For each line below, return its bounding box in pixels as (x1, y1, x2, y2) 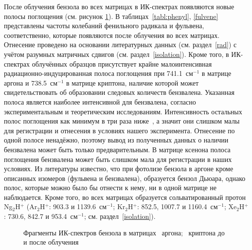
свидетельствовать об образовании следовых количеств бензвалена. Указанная (4, 87, 234, 97)
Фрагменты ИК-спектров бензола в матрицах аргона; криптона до (23, 227, 225, 237)
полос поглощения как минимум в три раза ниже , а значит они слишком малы (4, 116, 240, 126)
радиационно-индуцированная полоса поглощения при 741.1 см (4, 68, 193, 78)
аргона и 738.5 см (4, 77, 58, 88)
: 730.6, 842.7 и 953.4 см (4, 211, 78, 221)
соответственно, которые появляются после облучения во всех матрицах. (4, 30, 220, 40)
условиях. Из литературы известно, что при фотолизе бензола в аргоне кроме (4, 163, 234, 174)
